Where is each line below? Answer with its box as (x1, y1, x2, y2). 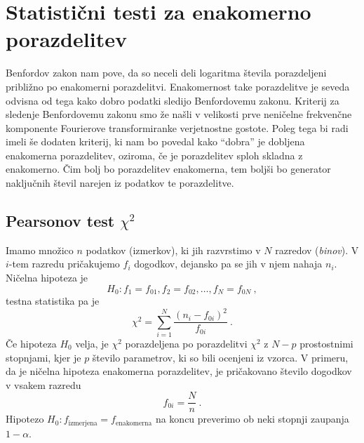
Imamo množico (6, 242, 74, 257)
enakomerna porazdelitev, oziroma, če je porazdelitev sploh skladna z (6, 147, 303, 162)
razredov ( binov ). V (275, 242, 359, 257)
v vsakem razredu (6, 377, 81, 392)
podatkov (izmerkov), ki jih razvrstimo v (86, 242, 261, 257)
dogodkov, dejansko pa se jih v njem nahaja (134, 256, 323, 271)
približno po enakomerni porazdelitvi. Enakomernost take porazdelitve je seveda (6, 79, 350, 93)
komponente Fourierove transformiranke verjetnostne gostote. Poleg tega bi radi (6, 120, 349, 135)
